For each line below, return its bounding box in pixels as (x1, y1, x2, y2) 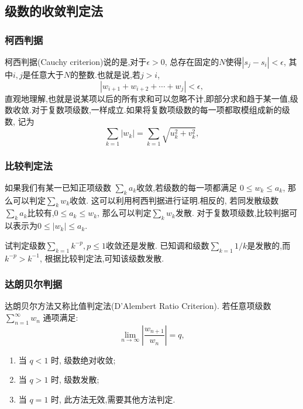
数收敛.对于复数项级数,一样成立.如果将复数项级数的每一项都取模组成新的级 (5, 104, 290, 116)
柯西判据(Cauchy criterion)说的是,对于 (5, 56, 147, 67)
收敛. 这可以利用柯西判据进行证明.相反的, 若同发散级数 (70, 194, 279, 206)
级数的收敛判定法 (5, 2, 103, 20)
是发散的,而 (247, 239, 291, 251)
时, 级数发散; (51, 373, 99, 386)
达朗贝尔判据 (5, 277, 63, 291)
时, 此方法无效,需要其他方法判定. (51, 393, 175, 405)
